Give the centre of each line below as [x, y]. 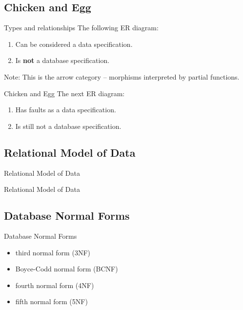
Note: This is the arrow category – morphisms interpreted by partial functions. [122, 76]
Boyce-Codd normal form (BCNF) [67, 269]
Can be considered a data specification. [74, 44]
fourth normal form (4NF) [55, 285]
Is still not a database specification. [68, 126]
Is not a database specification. [62, 60]
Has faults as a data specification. [66, 110]
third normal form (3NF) [53, 252]
